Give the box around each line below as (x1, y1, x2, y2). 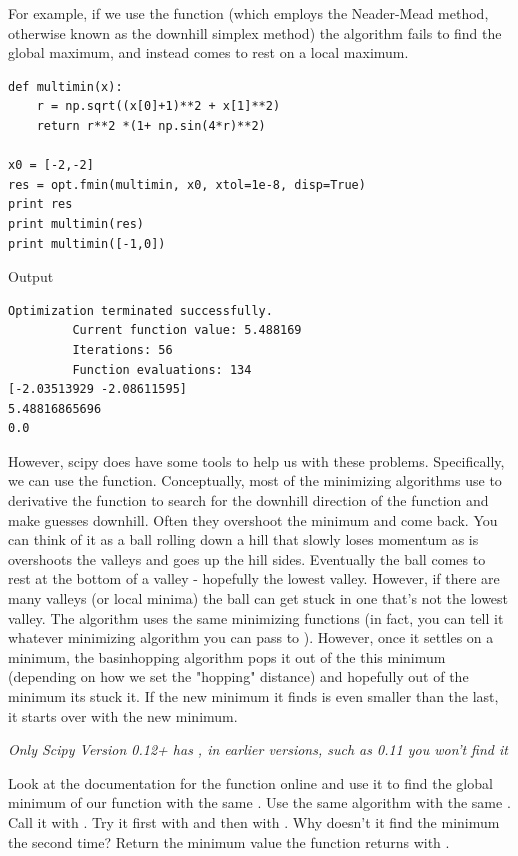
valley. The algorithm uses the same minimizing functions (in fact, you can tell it (8, 607, 504, 628)
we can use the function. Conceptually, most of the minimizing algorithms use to (8, 470, 502, 491)
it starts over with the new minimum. (8, 705, 238, 726)
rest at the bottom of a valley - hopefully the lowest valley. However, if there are (8, 568, 500, 589)
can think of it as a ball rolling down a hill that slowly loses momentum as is (8, 529, 479, 550)
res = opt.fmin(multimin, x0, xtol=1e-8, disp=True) (8, 177, 366, 192)
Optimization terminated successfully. (8, 303, 273, 318)
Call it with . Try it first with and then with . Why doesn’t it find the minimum (8, 811, 500, 832)
